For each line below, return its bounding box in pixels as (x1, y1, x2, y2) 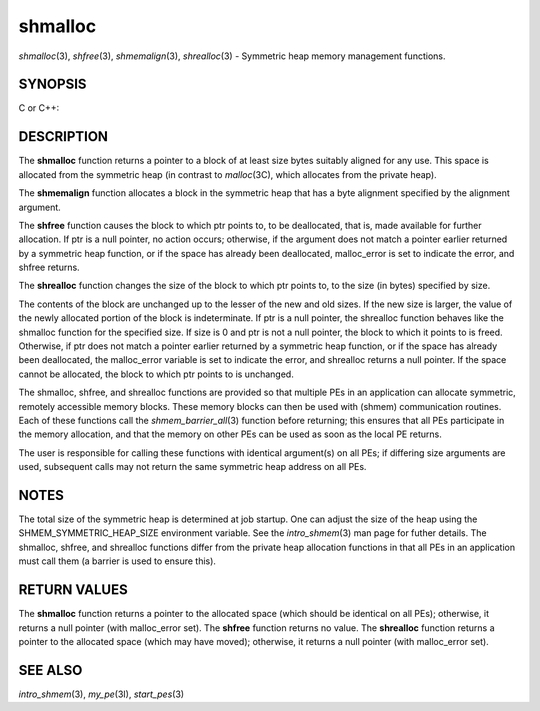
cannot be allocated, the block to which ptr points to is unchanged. (18, 368, 294, 380)
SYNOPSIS (18, 76, 87, 93)
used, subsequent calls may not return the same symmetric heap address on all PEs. (18, 461, 367, 473)
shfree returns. (18, 261, 80, 274)
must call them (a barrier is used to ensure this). (18, 555, 217, 567)
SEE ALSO (18, 661, 83, 679)
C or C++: (18, 102, 60, 114)
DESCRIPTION (18, 128, 109, 145)
